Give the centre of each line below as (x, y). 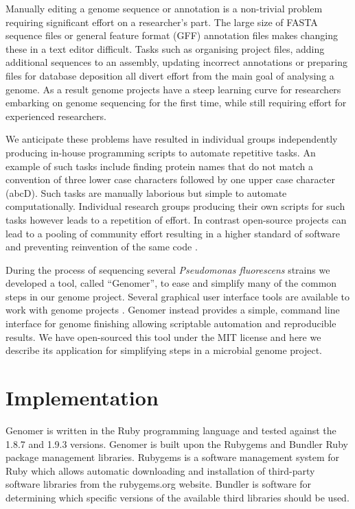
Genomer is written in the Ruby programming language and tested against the (171, 430)
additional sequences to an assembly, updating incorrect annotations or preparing (177, 62)
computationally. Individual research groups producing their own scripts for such (175, 206)
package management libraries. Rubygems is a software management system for (173, 457)
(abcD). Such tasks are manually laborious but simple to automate (146, 192)
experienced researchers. (56, 116)
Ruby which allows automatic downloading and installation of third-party (160, 470)
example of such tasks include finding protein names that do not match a (159, 166)
